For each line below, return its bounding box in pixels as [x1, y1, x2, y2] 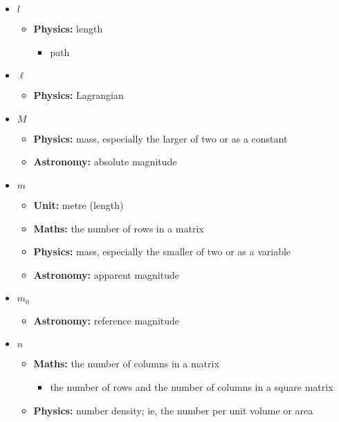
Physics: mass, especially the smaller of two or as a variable [33, 244, 291, 259]
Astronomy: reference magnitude [33, 313, 179, 327]
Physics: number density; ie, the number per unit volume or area [33, 403, 313, 417]
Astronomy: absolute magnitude [33, 154, 177, 169]
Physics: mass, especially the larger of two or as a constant [33, 131, 288, 145]
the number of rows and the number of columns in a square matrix [50, 379, 333, 394]
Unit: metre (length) [33, 197, 124, 212]
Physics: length [33, 21, 103, 35]
